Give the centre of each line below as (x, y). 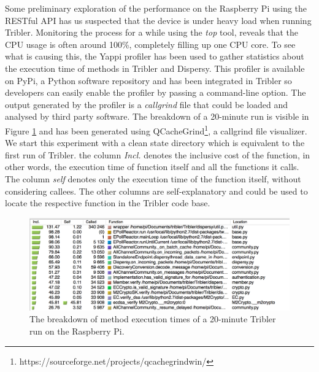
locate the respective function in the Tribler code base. (108, 203)
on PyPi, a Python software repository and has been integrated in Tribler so (148, 80)
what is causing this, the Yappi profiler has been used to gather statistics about (155, 56)
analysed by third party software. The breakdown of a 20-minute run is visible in (157, 116)
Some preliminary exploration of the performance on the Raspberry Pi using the (156, 8)
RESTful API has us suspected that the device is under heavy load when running (158, 20)
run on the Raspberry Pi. (77, 331)
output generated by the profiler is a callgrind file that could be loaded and (146, 104)
